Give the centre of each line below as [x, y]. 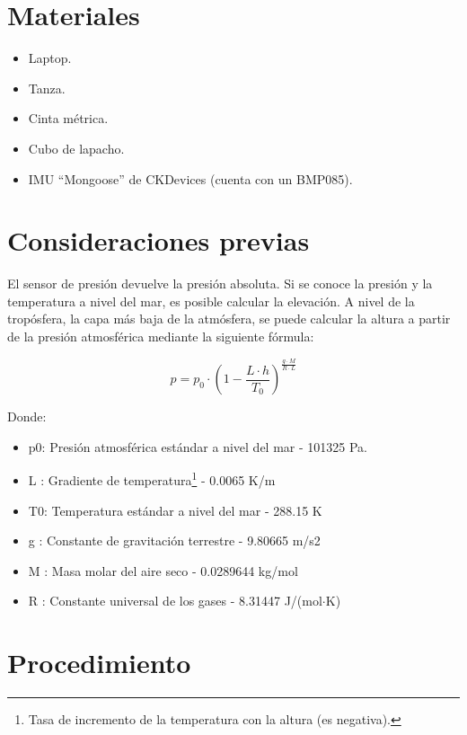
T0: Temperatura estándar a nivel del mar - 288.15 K [175, 510]
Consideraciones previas [159, 240]
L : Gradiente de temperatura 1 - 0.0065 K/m [152, 478]
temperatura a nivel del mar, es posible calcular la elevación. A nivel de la [211, 301]
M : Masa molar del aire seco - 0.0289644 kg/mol [163, 570]
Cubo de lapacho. [76, 148]
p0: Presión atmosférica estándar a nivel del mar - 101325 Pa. [198, 446]
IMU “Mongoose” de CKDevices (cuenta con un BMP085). [190, 178]
